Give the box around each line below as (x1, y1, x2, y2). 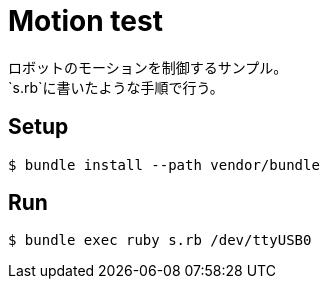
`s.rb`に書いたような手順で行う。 (8, 78, 224, 96)
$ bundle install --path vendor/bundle (8, 156, 320, 173)
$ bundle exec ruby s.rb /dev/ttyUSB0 (8, 232, 312, 249)
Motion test (8, 4, 163, 38)
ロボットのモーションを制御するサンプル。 (8, 58, 288, 76)
